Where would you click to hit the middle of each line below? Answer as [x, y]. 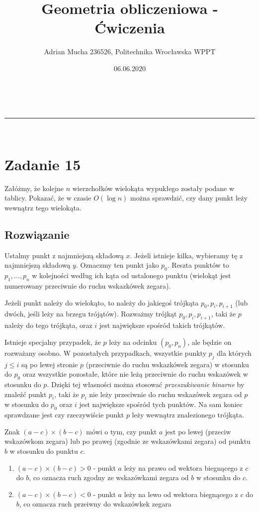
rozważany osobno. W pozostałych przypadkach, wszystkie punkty [106, 353]
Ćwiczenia [130, 28]
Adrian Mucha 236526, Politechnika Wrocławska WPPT [130, 51]
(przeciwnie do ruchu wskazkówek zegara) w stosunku [167, 364]
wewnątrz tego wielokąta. [43, 207]
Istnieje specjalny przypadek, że [53, 342]
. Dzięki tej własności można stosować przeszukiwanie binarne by [146, 384]
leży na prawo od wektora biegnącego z [183, 467]
